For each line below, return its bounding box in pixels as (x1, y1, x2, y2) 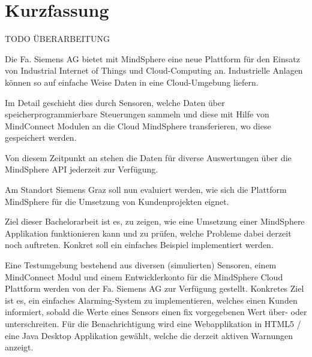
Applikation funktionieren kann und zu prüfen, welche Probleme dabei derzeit (5, 226, 292, 239)
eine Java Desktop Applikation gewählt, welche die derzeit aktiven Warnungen (5, 329, 293, 341)
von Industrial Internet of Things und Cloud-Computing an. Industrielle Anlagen (5, 64, 303, 77)
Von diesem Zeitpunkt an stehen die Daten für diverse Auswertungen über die (5, 151, 292, 164)
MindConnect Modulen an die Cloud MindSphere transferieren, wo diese (5, 119, 271, 132)
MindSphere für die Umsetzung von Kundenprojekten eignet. (5, 195, 229, 207)
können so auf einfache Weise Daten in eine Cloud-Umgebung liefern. (5, 75, 259, 88)
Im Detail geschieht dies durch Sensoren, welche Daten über (5, 96, 225, 108)
